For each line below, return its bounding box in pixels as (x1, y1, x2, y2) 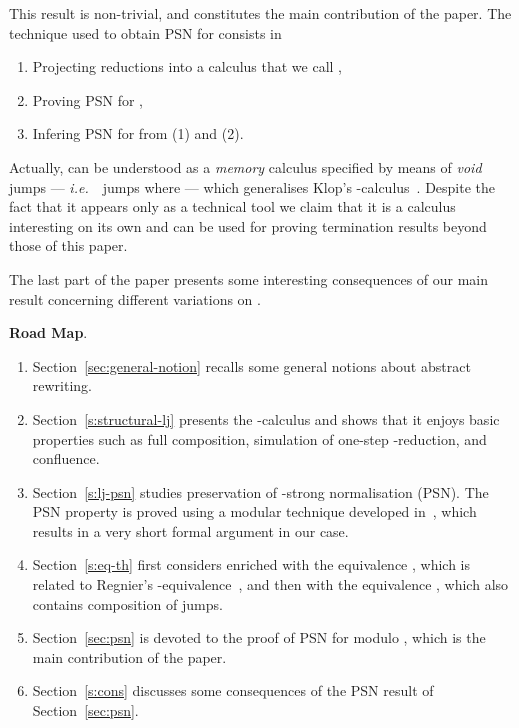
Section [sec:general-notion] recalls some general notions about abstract (32, 355, 471, 376)
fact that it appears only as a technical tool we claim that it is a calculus (9, 196, 456, 217)
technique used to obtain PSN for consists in (9, 22, 282, 43)
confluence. (32, 448, 100, 469)
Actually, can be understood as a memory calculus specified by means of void (9, 156, 482, 177)
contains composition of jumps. (32, 593, 223, 614)
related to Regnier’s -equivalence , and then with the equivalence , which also (32, 574, 509, 595)
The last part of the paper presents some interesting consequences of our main (9, 268, 489, 289)
